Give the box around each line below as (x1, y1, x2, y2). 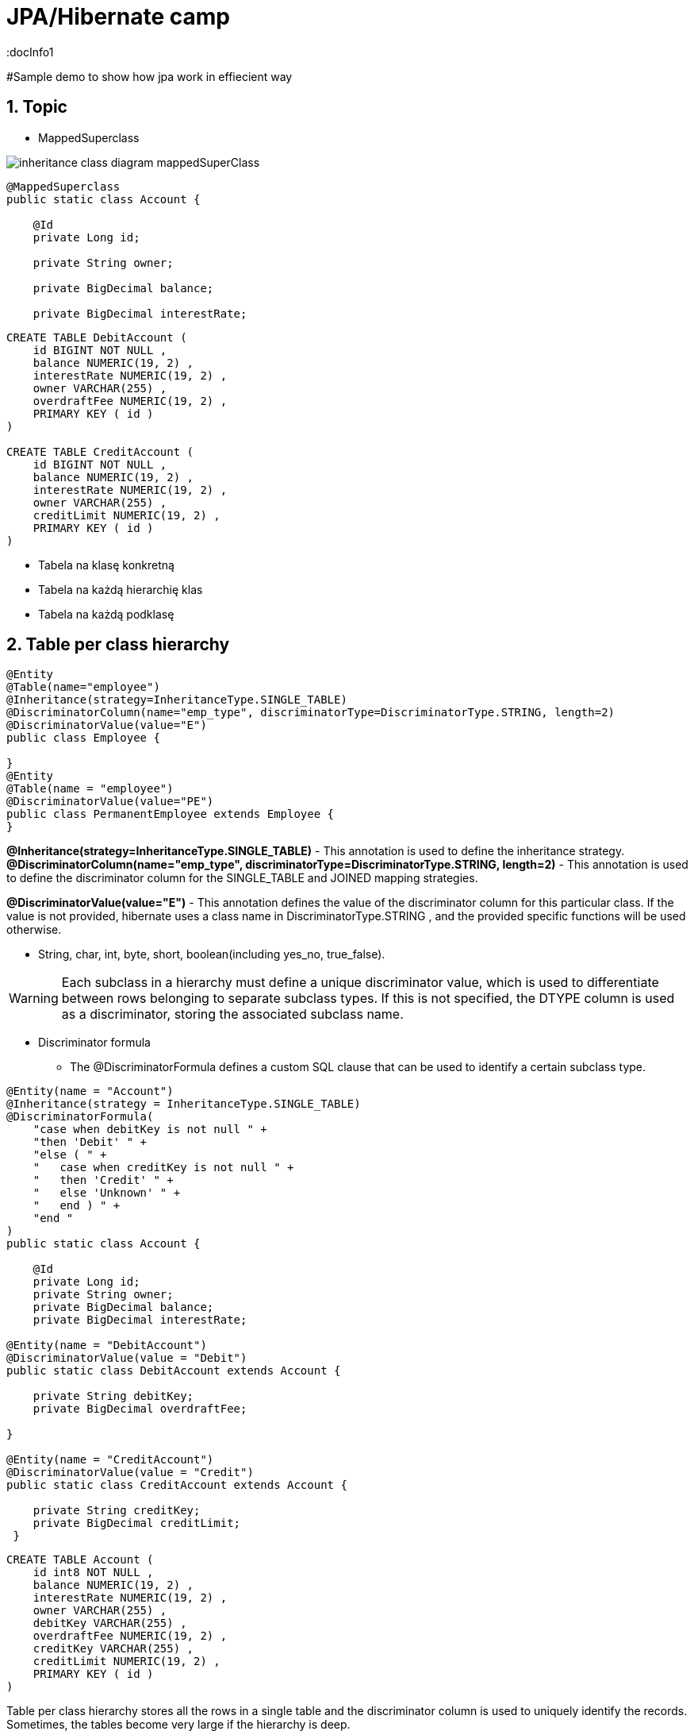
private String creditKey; (33, 1504, 201, 1517)
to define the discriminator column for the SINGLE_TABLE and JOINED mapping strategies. (6, 871, 478, 885)
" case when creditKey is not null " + (33, 1161, 294, 1174)
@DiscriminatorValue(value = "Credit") (6, 1466, 254, 1479)
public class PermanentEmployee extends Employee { (6, 808, 335, 821)
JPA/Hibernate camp (6, 3, 230, 30)
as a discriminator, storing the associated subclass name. (61, 1006, 404, 1023)
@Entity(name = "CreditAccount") (6, 1453, 214, 1467)
